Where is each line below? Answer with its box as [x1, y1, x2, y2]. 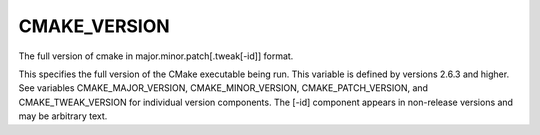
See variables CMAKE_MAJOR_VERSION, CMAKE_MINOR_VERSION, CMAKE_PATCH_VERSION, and [18, 82, 429, 94]
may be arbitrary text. [18, 110, 108, 122]
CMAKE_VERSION [18, 15, 170, 37]
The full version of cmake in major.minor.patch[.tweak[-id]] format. [18, 50, 294, 62]
